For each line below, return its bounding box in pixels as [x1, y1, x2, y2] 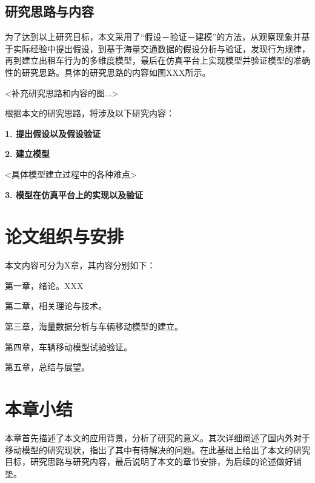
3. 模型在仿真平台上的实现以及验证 [5, 188, 143, 201]
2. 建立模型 [5, 147, 50, 160]
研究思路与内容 [5, 2, 94, 21]
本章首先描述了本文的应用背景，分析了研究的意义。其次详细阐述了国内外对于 [5, 431, 310, 444]
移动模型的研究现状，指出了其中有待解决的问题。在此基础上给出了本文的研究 [5, 443, 310, 456]
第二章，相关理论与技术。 [5, 299, 107, 312]
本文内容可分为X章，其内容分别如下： [5, 259, 156, 271]
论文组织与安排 [5, 224, 124, 248]
